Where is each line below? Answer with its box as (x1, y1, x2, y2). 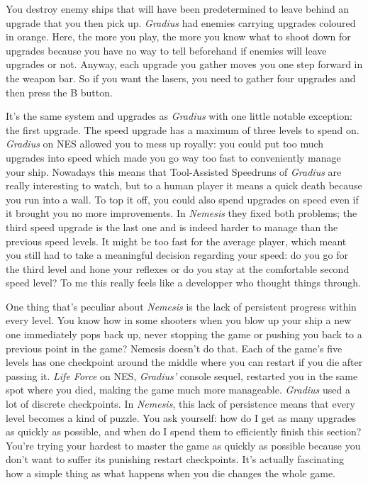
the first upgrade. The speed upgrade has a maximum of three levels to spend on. (6, 122, 359, 137)
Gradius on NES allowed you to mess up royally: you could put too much (6, 136, 324, 151)
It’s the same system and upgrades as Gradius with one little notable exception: (6, 108, 352, 123)
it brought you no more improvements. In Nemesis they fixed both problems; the (6, 206, 357, 221)
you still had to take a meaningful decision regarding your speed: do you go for (6, 247, 349, 262)
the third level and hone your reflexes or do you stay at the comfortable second (6, 261, 350, 276)
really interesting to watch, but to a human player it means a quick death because (6, 178, 362, 193)
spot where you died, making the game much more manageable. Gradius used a (6, 382, 350, 397)
